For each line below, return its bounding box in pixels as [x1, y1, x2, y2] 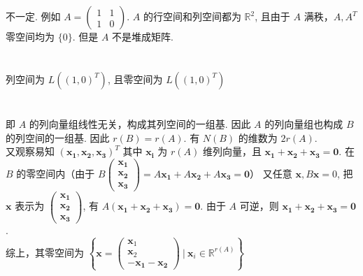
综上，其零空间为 [6, 245, 84, 259]
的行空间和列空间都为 [143, 9, 241, 24]
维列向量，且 [202, 144, 262, 159]
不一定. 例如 [6, 9, 61, 24]
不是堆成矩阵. [112, 29, 173, 44]
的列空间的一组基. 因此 [6, 130, 110, 145]
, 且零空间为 [107, 71, 163, 86]
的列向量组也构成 [264, 117, 343, 131]
